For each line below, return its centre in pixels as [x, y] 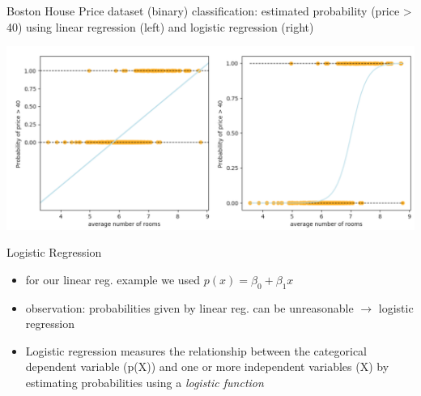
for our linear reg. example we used [113, 279]
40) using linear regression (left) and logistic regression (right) [160, 26]
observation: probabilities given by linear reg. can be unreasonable [189, 307]
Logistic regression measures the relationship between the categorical [196, 350]
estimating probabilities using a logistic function [145, 382]
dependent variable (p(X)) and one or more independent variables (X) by [207, 366]
